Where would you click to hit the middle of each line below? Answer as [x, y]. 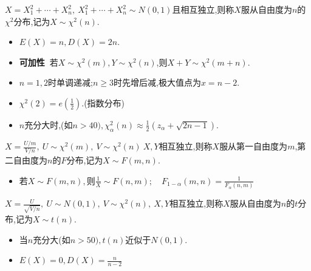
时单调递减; [70, 82]
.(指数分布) [103, 102]
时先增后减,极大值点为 [157, 82]
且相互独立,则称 [203, 9]
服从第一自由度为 [254, 146]
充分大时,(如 [49, 124]
